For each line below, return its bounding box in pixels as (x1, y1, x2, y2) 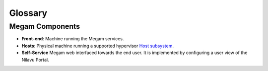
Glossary (9, 7, 48, 18)
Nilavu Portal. (21, 57, 49, 63)
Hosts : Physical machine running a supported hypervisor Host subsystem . (21, 43, 174, 49)
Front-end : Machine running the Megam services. (21, 36, 124, 42)
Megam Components (9, 22, 80, 31)
